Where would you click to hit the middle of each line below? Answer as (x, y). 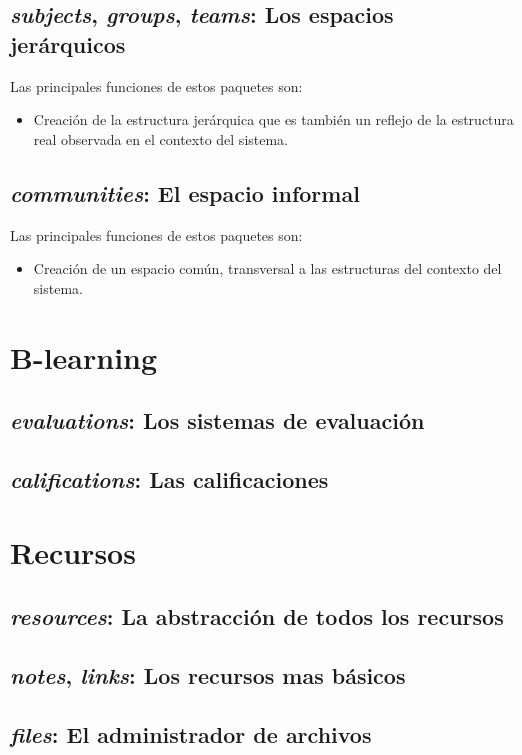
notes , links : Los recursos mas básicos (208, 674)
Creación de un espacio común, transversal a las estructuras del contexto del (267, 268)
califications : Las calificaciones (169, 478)
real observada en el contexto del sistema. (161, 138)
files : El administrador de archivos (191, 733)
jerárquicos (68, 43)
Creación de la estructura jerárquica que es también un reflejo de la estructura (273, 119)
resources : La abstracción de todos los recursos (257, 616)
